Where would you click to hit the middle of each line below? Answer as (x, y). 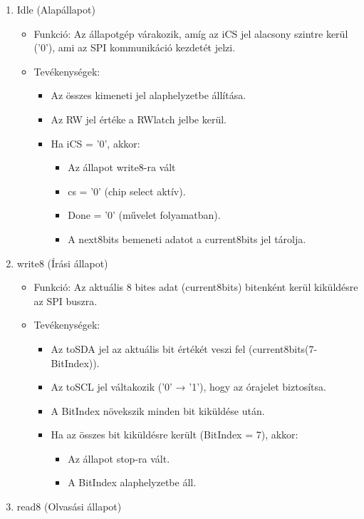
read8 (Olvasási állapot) (69, 507)
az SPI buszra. (66, 300)
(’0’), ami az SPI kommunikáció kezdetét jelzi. (135, 47)
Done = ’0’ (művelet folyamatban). (144, 215)
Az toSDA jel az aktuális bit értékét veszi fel (148, 348)
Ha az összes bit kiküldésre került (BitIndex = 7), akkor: (175, 435)
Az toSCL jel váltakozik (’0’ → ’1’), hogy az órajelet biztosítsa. (188, 387)
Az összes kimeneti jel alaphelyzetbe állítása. (149, 95)
